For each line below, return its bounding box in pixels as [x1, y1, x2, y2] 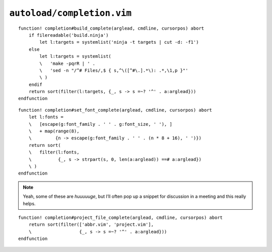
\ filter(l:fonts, [28, 149, 80, 155]
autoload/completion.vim [9, 8, 132, 19]
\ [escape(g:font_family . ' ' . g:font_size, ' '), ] [28, 121, 172, 127]
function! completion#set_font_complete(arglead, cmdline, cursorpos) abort [18, 107, 213, 113]
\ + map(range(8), [28, 128, 80, 134]
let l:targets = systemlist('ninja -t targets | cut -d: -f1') [39, 39, 199, 45]
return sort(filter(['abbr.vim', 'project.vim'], [28, 222, 154, 227]
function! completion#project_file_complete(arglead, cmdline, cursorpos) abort [18, 214, 223, 220]
